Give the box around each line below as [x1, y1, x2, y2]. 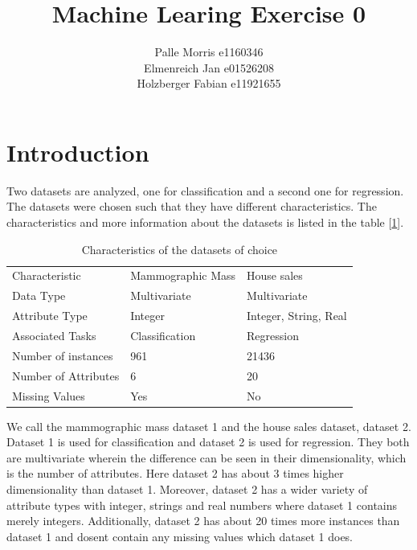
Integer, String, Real [247, 307, 347, 324]
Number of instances [12, 347, 113, 363]
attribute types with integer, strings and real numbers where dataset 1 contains [6, 496, 398, 513]
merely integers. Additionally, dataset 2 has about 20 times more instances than [6, 512, 400, 529]
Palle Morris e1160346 [154, 43, 264, 60]
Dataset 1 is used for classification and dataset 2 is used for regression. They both [6, 433, 410, 450]
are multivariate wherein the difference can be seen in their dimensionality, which [6, 449, 407, 466]
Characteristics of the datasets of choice [81, 240, 278, 257]
